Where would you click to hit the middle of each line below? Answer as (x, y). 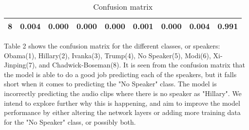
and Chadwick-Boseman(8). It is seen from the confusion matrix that (142, 65)
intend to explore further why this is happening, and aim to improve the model (122, 103)
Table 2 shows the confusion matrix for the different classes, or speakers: (112, 46)
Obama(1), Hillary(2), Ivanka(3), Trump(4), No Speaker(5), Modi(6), (107, 55)
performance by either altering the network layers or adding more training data (122, 112)
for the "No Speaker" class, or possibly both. (70, 122)
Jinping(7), (20, 65)
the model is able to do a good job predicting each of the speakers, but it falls (120, 74)
